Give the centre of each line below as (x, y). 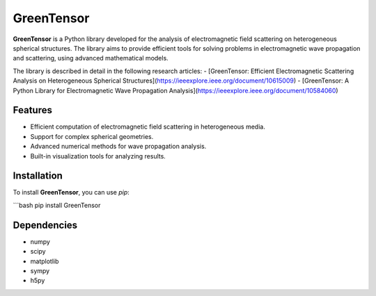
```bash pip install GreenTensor (57, 205)
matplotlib (45, 261)
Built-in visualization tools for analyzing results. (98, 156)
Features (32, 110)
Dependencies (45, 225)
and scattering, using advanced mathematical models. (91, 58)
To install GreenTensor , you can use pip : (71, 192)
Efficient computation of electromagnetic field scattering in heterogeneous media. (148, 127)
